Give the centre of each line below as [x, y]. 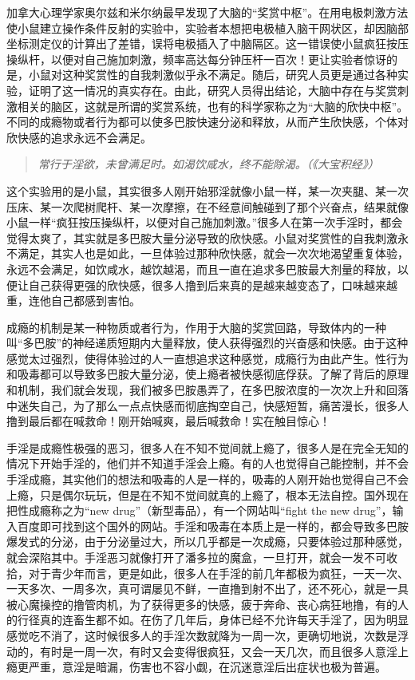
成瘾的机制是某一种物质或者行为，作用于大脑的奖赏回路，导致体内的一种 [196, 327]
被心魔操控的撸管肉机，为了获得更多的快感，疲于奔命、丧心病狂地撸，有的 [202, 604]
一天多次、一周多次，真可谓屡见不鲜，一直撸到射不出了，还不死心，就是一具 [207, 589]
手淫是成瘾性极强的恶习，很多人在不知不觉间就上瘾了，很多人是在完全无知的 [207, 447]
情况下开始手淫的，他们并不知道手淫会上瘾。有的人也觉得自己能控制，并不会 [207, 463]
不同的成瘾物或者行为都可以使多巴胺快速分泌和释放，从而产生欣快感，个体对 [207, 122]
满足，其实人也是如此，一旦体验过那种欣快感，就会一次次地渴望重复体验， [213, 253]
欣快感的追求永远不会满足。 [79, 137]
